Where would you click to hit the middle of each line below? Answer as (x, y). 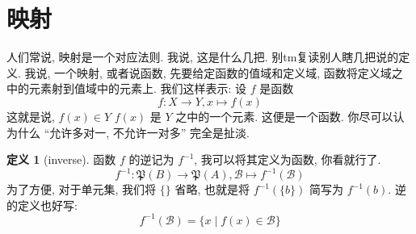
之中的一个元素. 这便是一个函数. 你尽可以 (284, 116)
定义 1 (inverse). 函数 (61, 159)
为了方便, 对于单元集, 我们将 (82, 189)
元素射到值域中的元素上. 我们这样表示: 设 (138, 88)
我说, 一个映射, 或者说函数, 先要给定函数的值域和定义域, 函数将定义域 (208, 72)
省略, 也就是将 (212, 189)
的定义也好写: (42, 205)
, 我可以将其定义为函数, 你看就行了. (288, 159)
